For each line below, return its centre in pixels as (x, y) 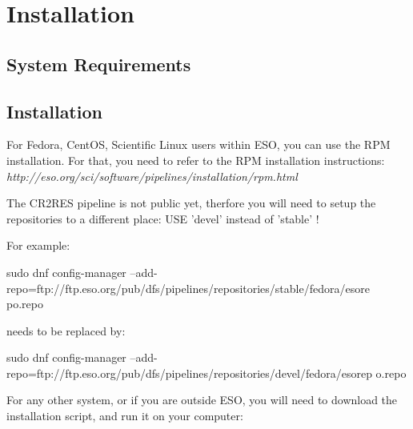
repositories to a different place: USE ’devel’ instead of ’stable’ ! (163, 218)
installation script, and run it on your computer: (125, 416)
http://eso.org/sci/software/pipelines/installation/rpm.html (152, 176)
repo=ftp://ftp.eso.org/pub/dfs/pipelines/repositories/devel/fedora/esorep (189, 373)
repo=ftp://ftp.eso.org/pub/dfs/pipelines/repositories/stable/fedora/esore (188, 288)
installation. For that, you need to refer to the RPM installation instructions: (196, 160)
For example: (38, 245)
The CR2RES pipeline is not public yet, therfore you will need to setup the (191, 203)
